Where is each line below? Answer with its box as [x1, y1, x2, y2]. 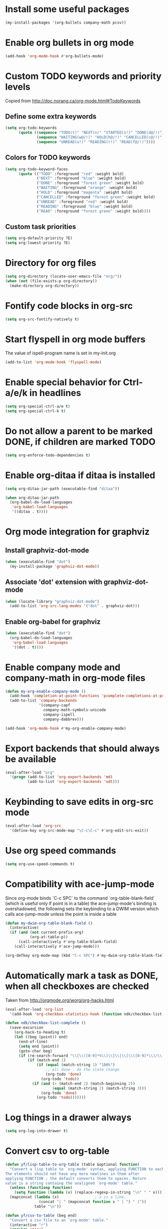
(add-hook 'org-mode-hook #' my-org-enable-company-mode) [5, 726, 126, 731]
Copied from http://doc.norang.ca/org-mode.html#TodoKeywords [5, 98, 141, 104]
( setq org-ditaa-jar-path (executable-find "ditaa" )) [5, 486, 120, 491]
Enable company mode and [5, 662, 121, 673]
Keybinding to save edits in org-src [5, 796, 154, 807]
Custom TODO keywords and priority [5, 70, 161, 82]
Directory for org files [5, 257, 96, 269]
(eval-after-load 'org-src [5, 824, 61, 829]
